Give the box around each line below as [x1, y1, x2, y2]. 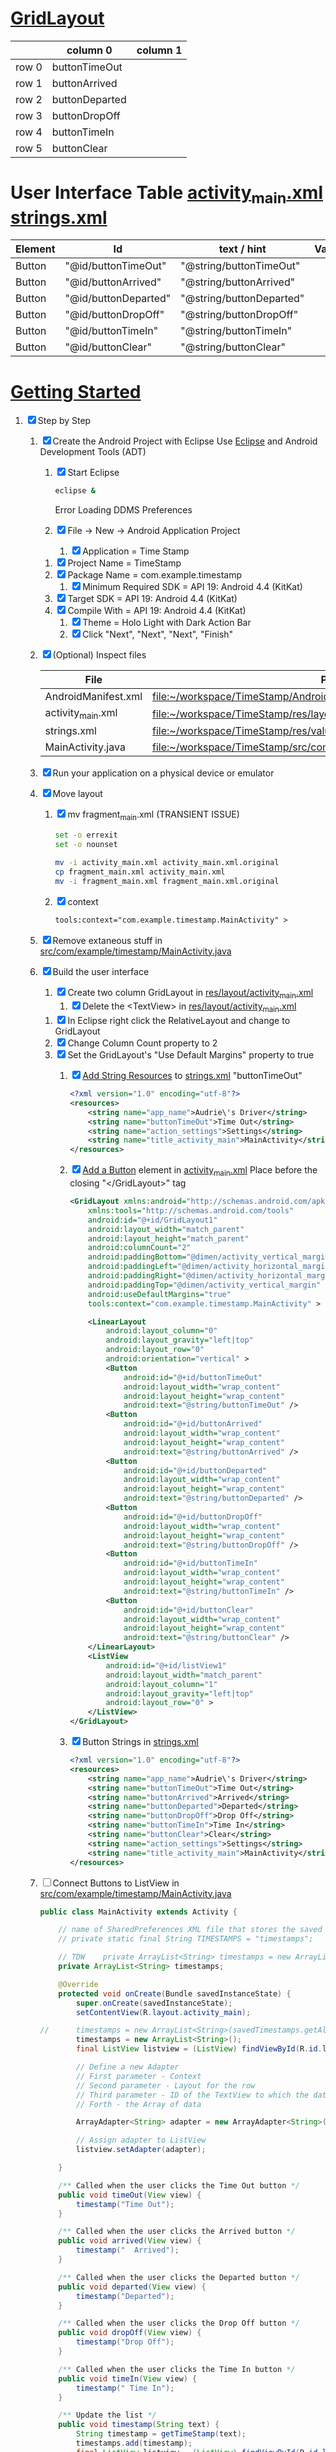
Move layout [52, 788, 103, 800]
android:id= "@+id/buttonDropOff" [123, 1512, 263, 1522]
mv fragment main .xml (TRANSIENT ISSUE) [67, 808, 240, 823]
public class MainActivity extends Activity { [39, 1907, 238, 1917]
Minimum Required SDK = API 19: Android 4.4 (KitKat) [82, 581, 303, 593]
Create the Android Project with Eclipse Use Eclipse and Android [52, 435, 318, 447]
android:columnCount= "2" [87, 1243, 192, 1253]
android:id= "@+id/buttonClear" [123, 1605, 254, 1615]
